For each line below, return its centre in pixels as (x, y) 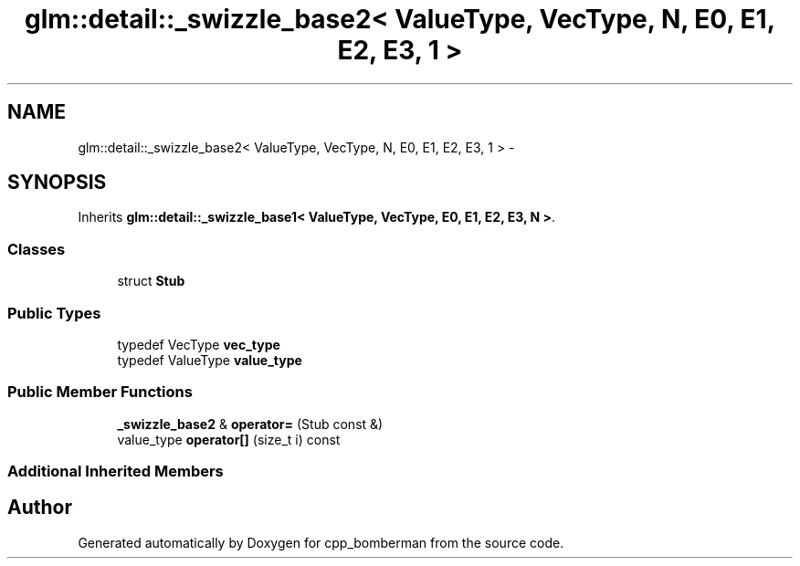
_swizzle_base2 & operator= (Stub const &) (250, 424)
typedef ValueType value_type (210, 360)
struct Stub (151, 281)
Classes (37, 249)
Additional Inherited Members (116, 472)
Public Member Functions (100, 392)
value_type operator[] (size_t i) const (229, 439)
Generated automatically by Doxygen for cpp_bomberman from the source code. (321, 542)
